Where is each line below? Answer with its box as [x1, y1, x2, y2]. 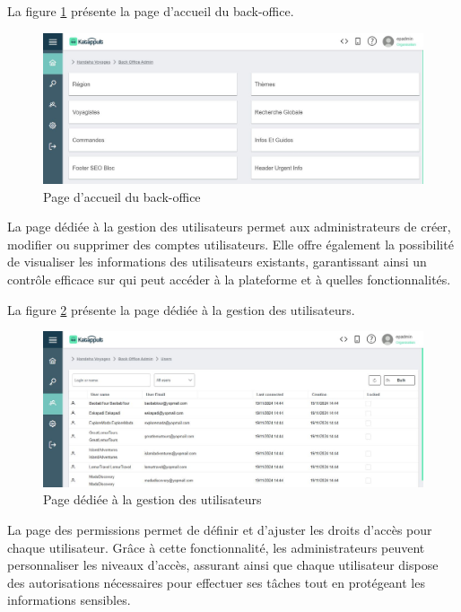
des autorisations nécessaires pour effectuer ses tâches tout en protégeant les [7, 573, 425, 591]
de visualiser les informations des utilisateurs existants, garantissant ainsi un [7, 252, 427, 271]
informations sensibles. [7, 590, 131, 609]
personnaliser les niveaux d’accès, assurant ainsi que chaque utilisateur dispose [7, 555, 439, 574]
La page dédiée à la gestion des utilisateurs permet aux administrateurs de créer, [7, 217, 451, 236]
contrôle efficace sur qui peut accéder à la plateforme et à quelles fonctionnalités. [7, 270, 451, 289]
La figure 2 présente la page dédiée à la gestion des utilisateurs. [7, 300, 355, 319]
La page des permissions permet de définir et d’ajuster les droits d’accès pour [7, 520, 432, 538]
